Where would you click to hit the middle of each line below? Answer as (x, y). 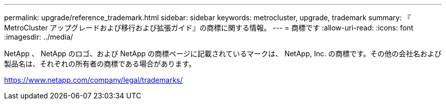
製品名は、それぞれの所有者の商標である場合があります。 (100, 64)
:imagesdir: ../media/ (39, 37)
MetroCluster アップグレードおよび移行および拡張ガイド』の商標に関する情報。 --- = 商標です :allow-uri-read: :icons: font (209, 28)
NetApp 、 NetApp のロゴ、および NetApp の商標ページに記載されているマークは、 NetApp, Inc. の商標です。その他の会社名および (223, 54)
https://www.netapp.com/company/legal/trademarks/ (93, 80)
